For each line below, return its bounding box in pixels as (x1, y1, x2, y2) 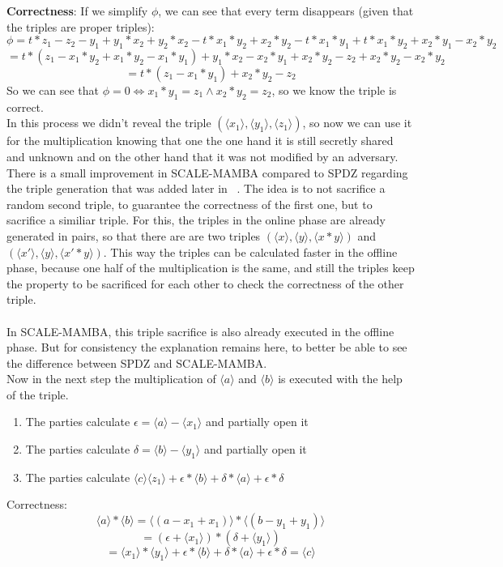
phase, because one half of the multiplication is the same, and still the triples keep (6, 259, 415, 276)
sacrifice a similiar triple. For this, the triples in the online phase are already (6, 211, 386, 228)
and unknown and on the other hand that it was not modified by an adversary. (6, 147, 399, 164)
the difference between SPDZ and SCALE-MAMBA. (6, 354, 267, 371)
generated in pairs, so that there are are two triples (6, 227, 261, 244)
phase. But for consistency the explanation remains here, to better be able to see (6, 339, 407, 356)
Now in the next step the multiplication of (6, 370, 216, 387)
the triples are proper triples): (6, 18, 155, 35)
